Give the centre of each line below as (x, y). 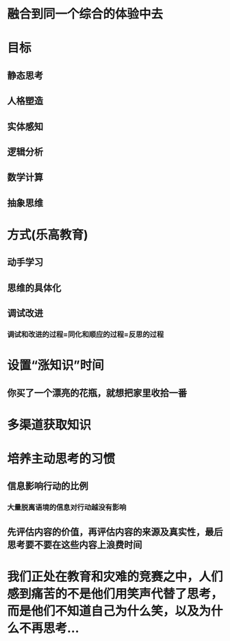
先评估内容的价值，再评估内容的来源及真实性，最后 (115, 532)
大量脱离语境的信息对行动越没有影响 (67, 507)
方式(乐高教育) (48, 235)
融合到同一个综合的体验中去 (85, 14)
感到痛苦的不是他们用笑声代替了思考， (115, 594)
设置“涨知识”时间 (56, 365)
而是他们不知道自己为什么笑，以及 (103, 611)
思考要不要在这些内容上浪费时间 (75, 545)
